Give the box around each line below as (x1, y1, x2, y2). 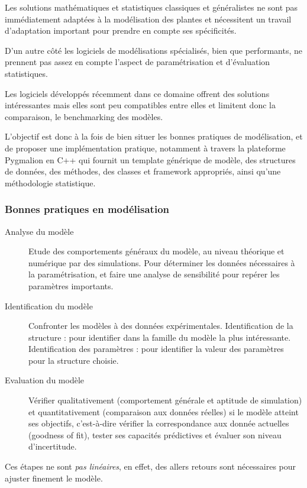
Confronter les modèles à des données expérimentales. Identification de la (28, 319, 293, 332)
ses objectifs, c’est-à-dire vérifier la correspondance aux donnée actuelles (28, 417, 289, 429)
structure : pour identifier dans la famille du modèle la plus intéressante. (28, 331, 291, 343)
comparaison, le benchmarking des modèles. (5, 110, 163, 122)
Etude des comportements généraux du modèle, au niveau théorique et (28, 245, 285, 257)
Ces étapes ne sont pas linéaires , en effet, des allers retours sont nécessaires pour (5, 460, 296, 473)
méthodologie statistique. (5, 176, 96, 189)
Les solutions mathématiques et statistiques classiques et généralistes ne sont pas (5, 1, 298, 13)
